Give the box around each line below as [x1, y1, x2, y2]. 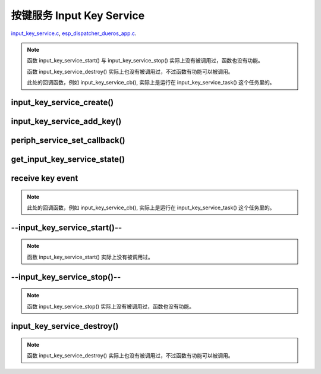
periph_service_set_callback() [11, 135, 125, 145]
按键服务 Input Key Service [11, 9, 145, 22]
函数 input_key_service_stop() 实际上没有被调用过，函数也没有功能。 [27, 303, 195, 310]
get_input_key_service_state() [11, 154, 125, 164]
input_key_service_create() [11, 97, 114, 107]
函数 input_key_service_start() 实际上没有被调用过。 [27, 253, 154, 260]
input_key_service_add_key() [11, 116, 122, 126]
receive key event [11, 173, 78, 183]
